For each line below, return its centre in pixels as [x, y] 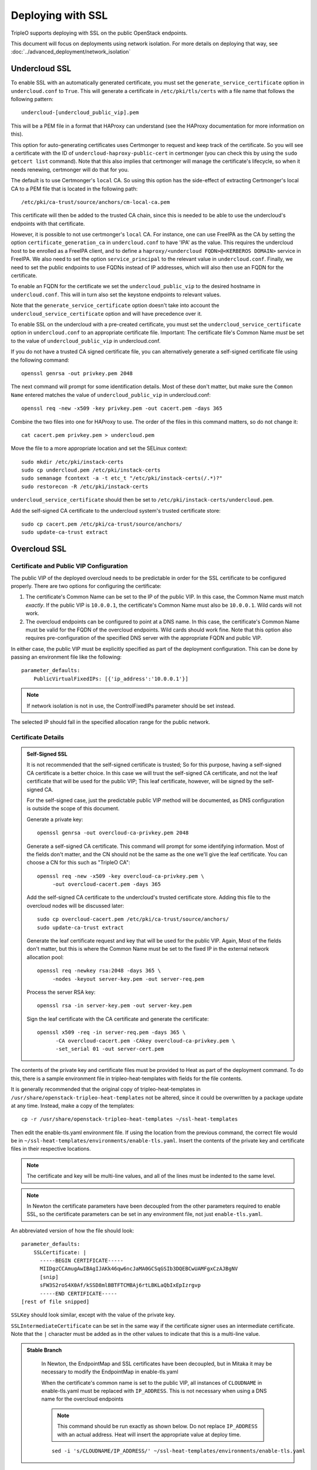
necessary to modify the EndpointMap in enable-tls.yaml [110, 1372]
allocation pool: [45, 957]
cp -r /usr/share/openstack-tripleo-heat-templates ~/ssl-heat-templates [130, 1119]
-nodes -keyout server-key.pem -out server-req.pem [129, 979]
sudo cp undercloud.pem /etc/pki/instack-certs [91, 470]
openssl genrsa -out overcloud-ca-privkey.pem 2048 [113, 833]
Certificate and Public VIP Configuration [70, 566]
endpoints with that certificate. [48, 223]
